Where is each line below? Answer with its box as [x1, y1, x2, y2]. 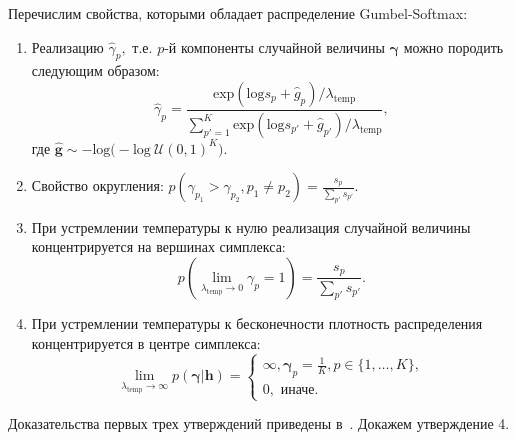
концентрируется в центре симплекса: [31, 332, 261, 353]
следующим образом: [31, 60, 160, 81]
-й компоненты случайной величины [164, 36, 385, 57]
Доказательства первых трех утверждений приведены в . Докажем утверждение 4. [8, 413, 510, 434]
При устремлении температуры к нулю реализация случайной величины [31, 216, 471, 237]
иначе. [280, 383, 319, 398]
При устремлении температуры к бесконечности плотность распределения [31, 313, 483, 334]
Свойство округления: [31, 175, 164, 196]
